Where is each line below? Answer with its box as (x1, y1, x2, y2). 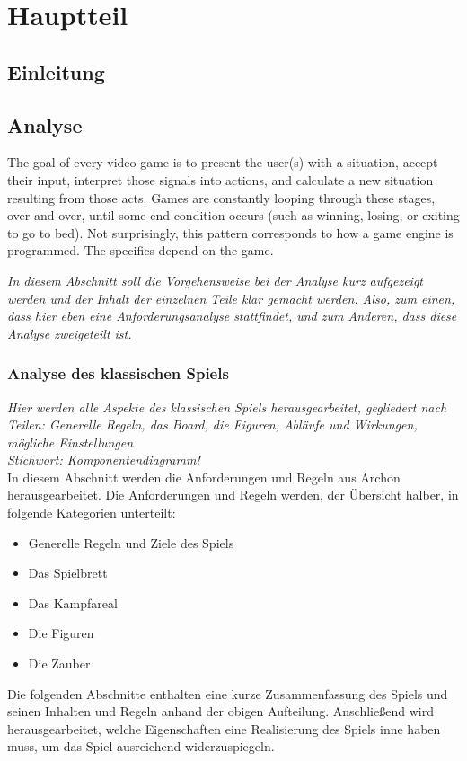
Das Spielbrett (28, 563, 108, 582)
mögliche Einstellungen (7, 432, 134, 451)
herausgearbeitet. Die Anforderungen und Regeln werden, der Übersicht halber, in (7, 485, 459, 504)
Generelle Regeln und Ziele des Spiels (28, 533, 234, 552)
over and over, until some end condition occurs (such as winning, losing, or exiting (7, 206, 460, 225)
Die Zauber (28, 654, 91, 673)
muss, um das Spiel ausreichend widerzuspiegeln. (7, 737, 275, 756)
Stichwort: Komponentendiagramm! (7, 450, 200, 469)
